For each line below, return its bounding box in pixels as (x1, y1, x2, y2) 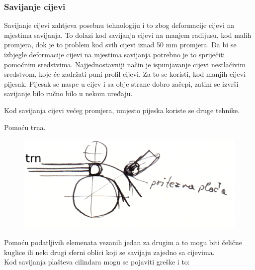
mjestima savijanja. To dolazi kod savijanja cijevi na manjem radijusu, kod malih (4, 29, 252, 40)
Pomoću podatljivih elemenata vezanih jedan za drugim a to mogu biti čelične (4, 237, 242, 248)
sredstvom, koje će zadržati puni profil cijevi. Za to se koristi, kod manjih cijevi (4, 69, 246, 79)
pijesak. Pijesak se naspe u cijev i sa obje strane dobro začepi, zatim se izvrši (4, 78, 239, 89)
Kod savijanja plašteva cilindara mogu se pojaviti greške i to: (4, 257, 190, 267)
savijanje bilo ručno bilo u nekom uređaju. (4, 88, 133, 99)
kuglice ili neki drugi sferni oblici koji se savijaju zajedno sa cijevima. (4, 247, 215, 257)
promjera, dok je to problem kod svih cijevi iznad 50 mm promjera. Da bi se (4, 39, 237, 50)
